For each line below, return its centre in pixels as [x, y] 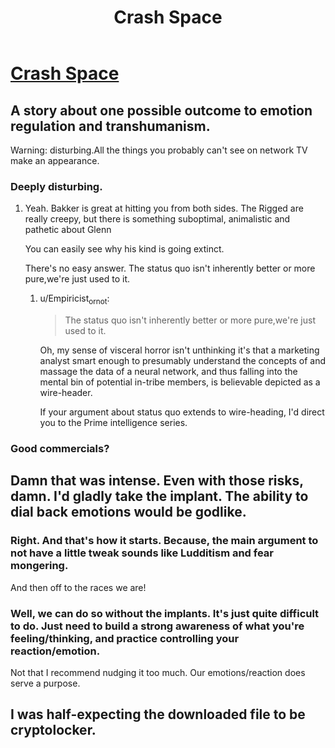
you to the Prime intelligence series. [113, 423]
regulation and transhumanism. [110, 126]
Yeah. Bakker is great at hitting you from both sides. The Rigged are [164, 208]
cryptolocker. [53, 730]
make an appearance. [55, 160]
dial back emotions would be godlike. [128, 512]
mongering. [39, 566]
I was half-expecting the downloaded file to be [158, 714]
